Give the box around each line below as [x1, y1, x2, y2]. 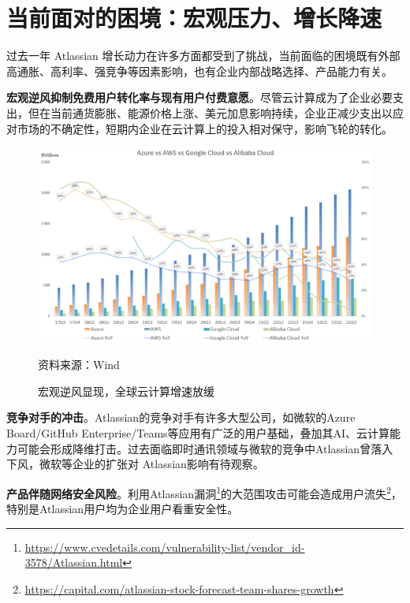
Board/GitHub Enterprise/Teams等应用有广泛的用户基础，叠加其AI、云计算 [6, 425, 390, 441]
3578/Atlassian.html [24, 554, 123, 571]
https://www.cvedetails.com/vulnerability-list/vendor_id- [24, 538, 305, 555]
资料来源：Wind [38, 356, 120, 373]
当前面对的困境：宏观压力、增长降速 [6, 2, 382, 34]
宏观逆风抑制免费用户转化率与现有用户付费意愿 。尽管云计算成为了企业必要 [6, 89, 393, 106]
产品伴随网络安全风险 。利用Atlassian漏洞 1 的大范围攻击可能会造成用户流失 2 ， [6, 482, 402, 501]
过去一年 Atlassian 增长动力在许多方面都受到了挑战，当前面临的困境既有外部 [6, 47, 401, 64]
